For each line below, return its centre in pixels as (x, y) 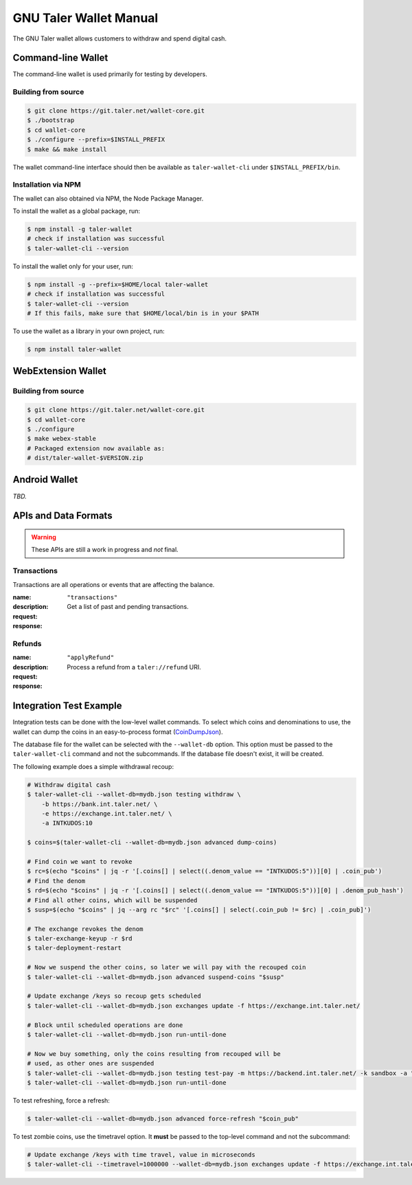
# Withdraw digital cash (69, 785)
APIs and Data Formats (62, 516)
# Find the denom (56, 881)
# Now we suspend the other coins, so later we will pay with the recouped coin (167, 967)
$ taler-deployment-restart (74, 948)
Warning (44, 537)
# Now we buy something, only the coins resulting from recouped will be (154, 1054)
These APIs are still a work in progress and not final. (105, 550)
